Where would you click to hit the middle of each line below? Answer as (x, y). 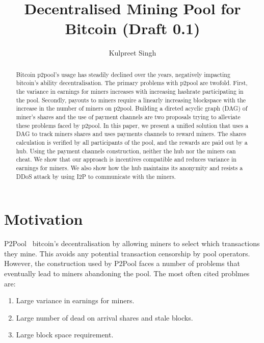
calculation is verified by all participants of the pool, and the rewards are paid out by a (132, 142)
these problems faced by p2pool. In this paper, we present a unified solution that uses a (132, 125)
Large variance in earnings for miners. (75, 300)
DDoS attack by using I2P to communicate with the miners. (96, 176)
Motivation (44, 219)
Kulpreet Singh (133, 53)
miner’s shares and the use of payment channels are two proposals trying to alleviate (128, 116)
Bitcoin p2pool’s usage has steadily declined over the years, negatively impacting (123, 74)
